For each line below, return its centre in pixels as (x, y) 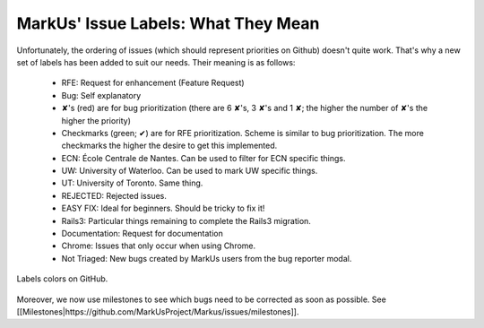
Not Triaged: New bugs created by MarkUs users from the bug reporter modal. (207, 258)
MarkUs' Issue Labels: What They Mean (168, 23)
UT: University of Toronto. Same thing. (132, 183)
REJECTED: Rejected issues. (114, 195)
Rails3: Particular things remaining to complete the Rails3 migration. (186, 220)
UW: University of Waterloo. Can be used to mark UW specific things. (190, 171)
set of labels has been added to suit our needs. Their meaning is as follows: (156, 62)
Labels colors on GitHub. (62, 279)
